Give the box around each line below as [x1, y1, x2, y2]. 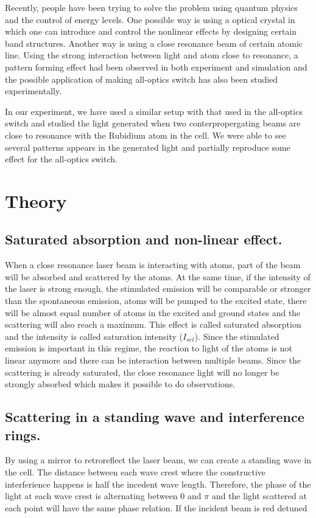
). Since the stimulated [194, 330, 279, 342]
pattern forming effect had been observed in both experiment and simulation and [5, 60, 307, 73]
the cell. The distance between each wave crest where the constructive [5, 466, 266, 478]
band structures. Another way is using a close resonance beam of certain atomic [5, 36, 303, 49]
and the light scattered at [211, 489, 307, 502]
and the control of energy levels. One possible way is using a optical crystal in [5, 13, 295, 26]
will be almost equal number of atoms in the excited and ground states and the [5, 306, 301, 319]
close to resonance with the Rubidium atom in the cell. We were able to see [5, 128, 286, 141]
